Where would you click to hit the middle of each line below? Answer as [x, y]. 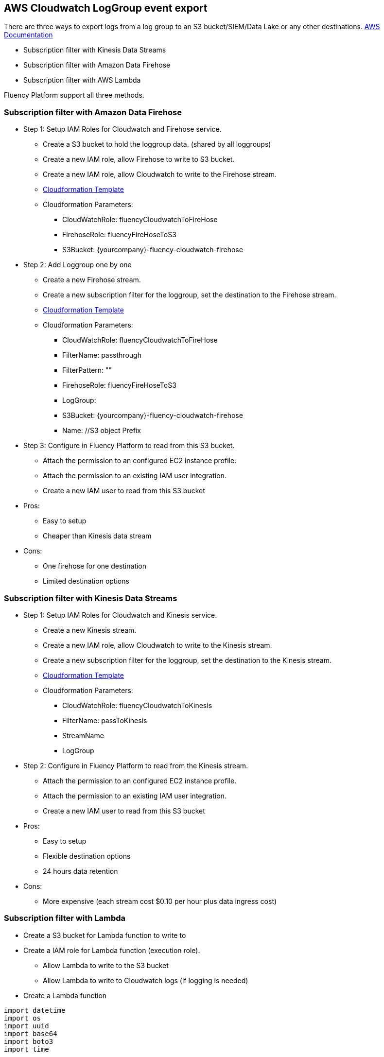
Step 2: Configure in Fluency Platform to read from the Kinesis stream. [136, 765]
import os [22, 1018]
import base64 [31, 1033]
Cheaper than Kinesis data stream [97, 536]
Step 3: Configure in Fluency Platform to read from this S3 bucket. [129, 446]
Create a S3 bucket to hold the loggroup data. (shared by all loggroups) [157, 144]
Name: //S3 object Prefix [102, 431]
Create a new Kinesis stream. [90, 630]
